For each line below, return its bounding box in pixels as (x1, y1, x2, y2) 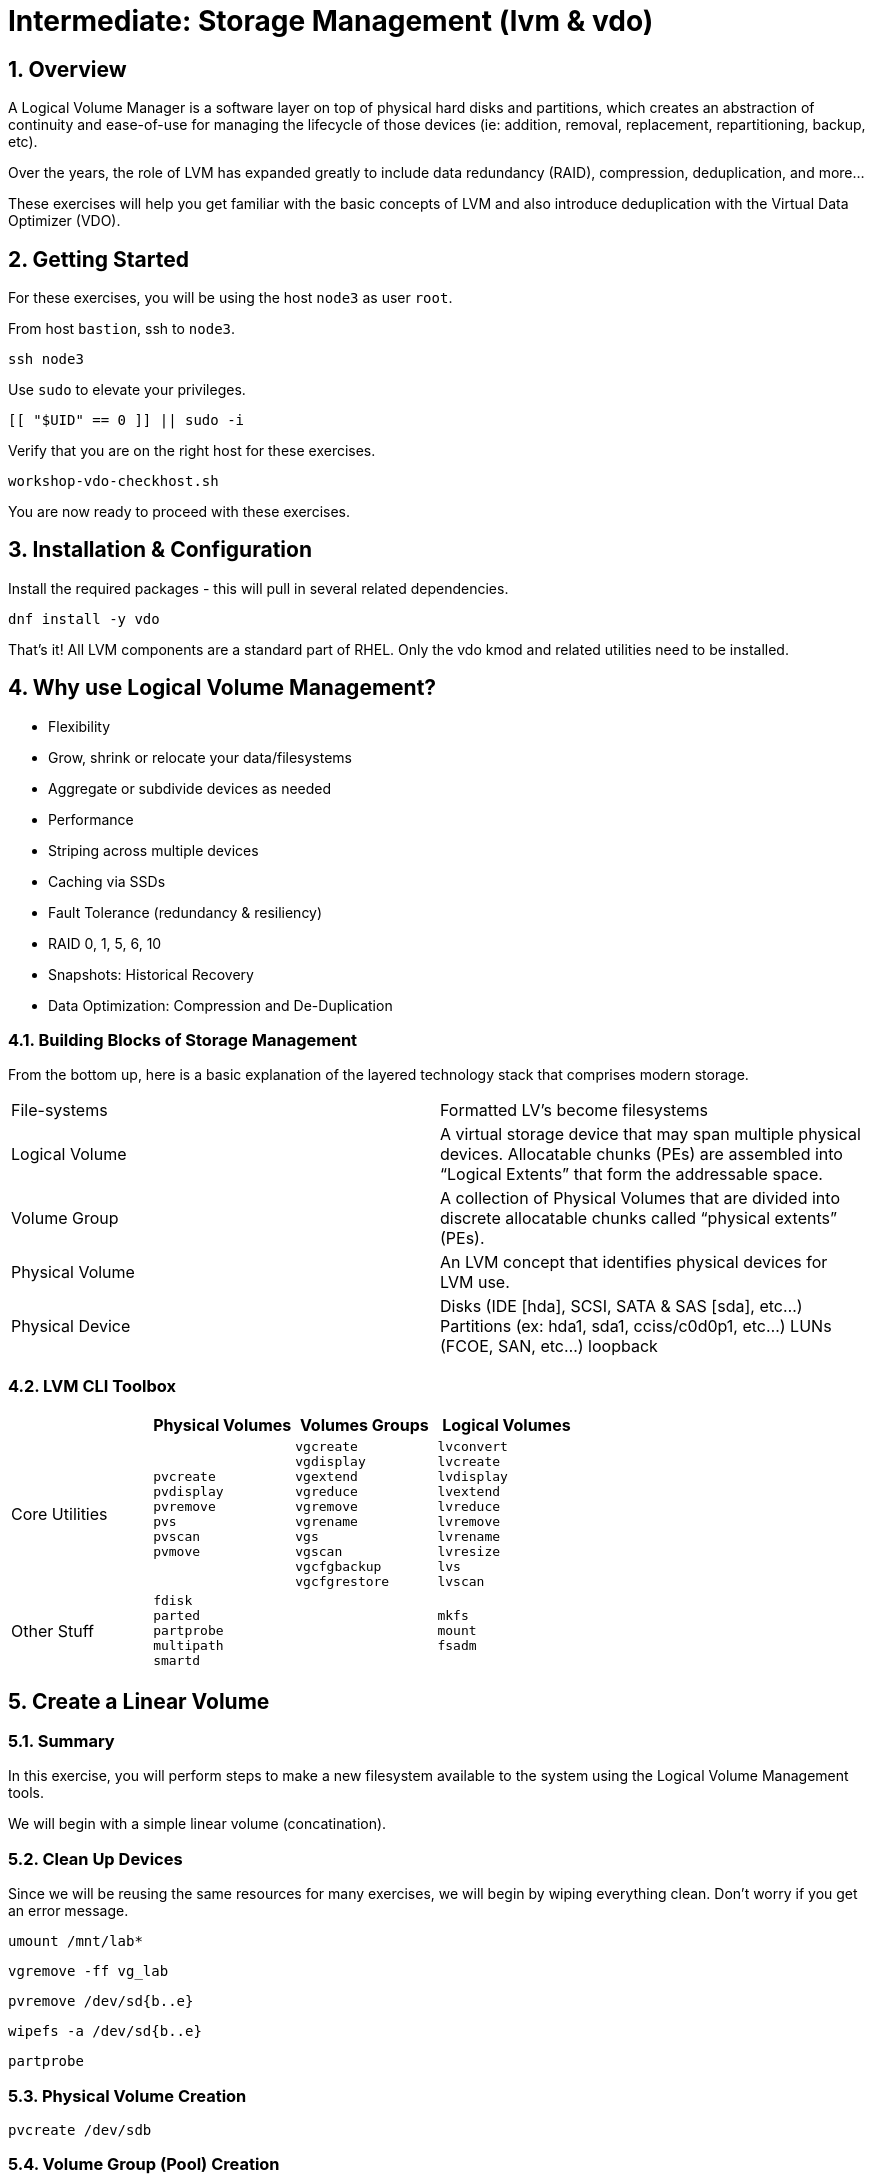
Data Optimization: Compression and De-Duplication (48, 996, 393, 1014)
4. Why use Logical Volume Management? (8, 675, 437, 701)
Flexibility (48, 717, 111, 735)
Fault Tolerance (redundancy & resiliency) (48, 903, 323, 921)
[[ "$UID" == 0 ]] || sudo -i (8, 412, 245, 429)
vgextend (295, 1469, 358, 1485)
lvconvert (437, 1439, 508, 1455)
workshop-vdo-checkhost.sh (8, 473, 219, 490)
